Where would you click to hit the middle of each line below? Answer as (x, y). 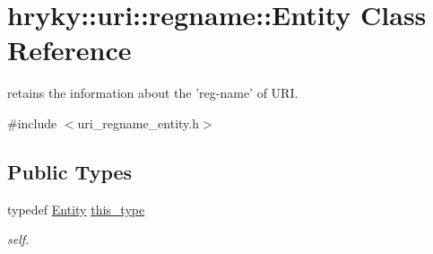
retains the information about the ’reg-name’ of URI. (153, 93)
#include (32, 123)
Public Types (70, 171)
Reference (69, 50)
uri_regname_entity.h (138, 123)
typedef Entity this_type (76, 209)
